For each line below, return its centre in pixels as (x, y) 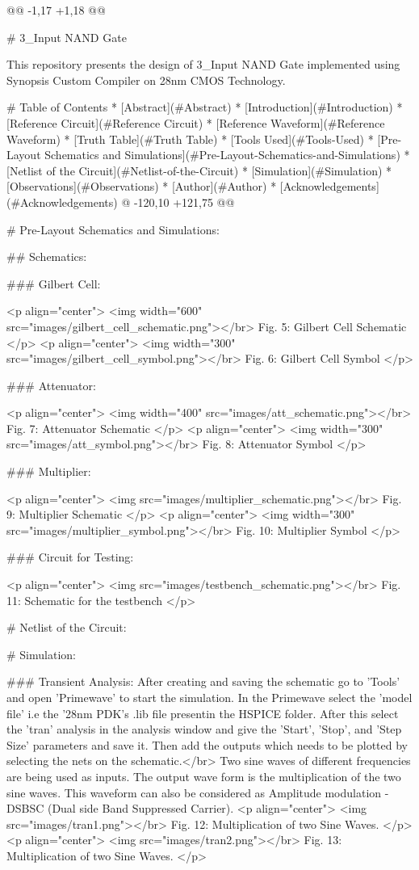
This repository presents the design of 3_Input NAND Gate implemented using (203, 64)
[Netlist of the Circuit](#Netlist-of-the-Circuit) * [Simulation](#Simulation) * (199, 170)
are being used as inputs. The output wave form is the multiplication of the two (204, 776)
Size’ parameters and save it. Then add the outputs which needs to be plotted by (207, 744)
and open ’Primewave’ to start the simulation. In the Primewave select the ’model (209, 697)
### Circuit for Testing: (70, 557)
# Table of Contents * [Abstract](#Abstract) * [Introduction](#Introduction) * (205, 107)
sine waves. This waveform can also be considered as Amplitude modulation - (198, 792)
